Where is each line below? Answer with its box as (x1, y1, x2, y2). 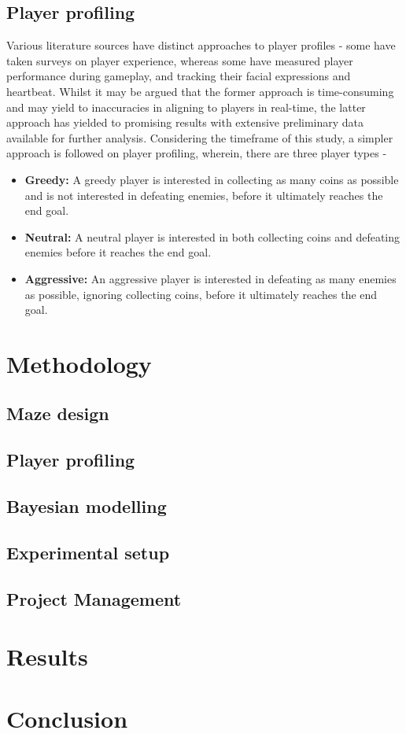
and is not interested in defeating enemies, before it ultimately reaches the (24, 186, 383, 203)
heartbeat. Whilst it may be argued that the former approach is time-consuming (6, 83, 394, 99)
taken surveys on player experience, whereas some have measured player (6, 52, 353, 68)
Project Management (6, 586, 182, 610)
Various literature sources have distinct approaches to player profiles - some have (6, 37, 396, 53)
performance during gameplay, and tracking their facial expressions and (6, 68, 351, 84)
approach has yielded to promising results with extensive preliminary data (6, 114, 364, 131)
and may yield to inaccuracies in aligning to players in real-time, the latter (6, 98, 366, 115)
